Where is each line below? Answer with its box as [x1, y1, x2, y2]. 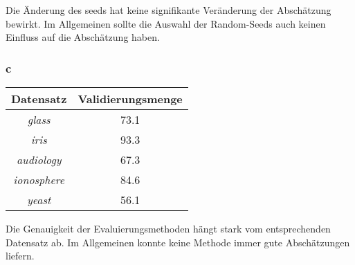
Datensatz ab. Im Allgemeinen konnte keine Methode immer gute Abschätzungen [6, 235, 350, 249]
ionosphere [13, 172, 65, 188]
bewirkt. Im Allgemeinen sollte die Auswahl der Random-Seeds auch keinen [6, 16, 326, 30]
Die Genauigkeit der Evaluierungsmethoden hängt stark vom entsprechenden [6, 221, 331, 235]
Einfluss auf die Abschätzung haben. [6, 30, 160, 44]
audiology [16, 152, 62, 167]
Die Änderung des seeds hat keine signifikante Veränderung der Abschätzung [6, 3, 331, 17]
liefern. [6, 248, 35, 263]
